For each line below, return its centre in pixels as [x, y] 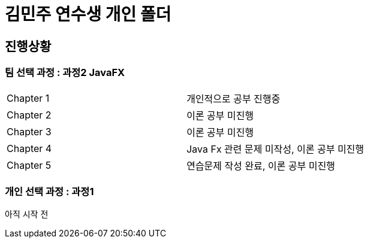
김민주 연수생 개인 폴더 [88, 14]
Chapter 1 [28, 98]
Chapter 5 [29, 165]
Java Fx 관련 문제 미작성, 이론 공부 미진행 [275, 149]
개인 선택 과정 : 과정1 [49, 191]
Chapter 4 [29, 148]
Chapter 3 [29, 131]
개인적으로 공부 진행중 [233, 98]
